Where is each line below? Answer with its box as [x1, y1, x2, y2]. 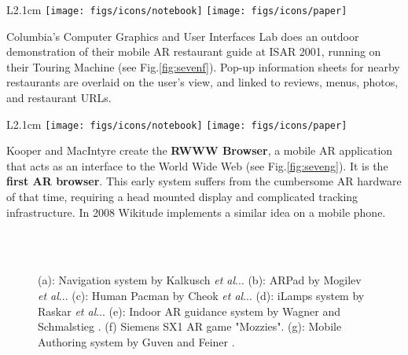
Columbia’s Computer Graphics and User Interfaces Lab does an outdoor [6, 27, 359, 44]
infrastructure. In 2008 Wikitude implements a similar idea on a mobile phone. [6, 203, 386, 220]
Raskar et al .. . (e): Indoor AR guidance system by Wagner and [38, 302, 341, 319]
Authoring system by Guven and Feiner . [38, 333, 235, 350]
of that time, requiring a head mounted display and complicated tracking [6, 188, 358, 205]
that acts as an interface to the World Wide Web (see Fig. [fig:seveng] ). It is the [6, 157, 388, 174]
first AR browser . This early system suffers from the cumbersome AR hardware [6, 173, 402, 189]
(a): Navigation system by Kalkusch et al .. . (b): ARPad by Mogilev [38, 272, 362, 288]
